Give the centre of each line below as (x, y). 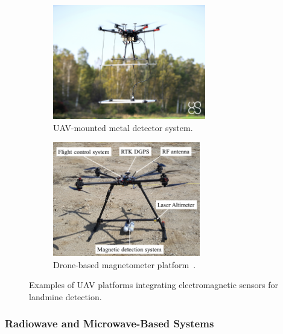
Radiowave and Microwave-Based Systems (110, 323)
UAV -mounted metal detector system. (123, 127)
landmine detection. (65, 296)
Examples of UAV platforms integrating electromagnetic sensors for (154, 285)
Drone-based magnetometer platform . (125, 264)
